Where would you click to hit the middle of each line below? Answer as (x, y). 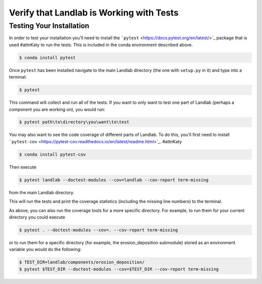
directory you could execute (37, 217)
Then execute (23, 167)
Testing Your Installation (49, 26)
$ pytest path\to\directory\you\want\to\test (74, 122)
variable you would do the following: (45, 250)
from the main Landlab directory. (42, 192)
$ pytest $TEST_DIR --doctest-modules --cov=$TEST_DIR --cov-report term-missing (119, 269)
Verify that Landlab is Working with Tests (94, 13)
